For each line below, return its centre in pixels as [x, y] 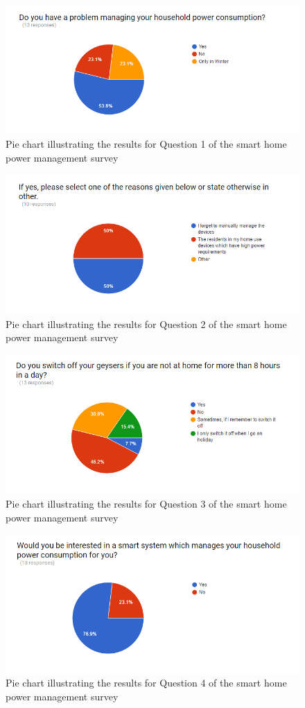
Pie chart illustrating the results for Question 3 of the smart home [146, 504]
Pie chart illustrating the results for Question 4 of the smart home [146, 683]
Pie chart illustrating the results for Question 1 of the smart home [146, 144]
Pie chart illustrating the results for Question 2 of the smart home [146, 323]
